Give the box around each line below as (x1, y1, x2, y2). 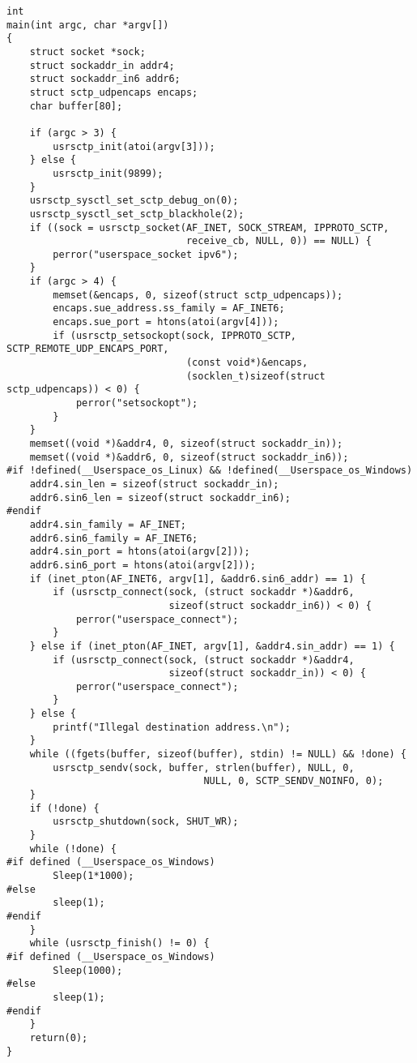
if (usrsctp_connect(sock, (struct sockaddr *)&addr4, (53, 654, 355, 666)
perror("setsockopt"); (75, 397, 198, 409)
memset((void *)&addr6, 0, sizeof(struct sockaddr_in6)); (29, 451, 349, 463)
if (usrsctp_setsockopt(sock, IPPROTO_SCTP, (53, 329, 296, 341)
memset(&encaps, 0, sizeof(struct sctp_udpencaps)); (53, 289, 343, 301)
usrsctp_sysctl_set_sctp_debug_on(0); (29, 195, 239, 207)
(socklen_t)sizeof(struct (185, 370, 326, 382)
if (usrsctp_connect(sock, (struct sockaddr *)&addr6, (53, 586, 355, 598)
